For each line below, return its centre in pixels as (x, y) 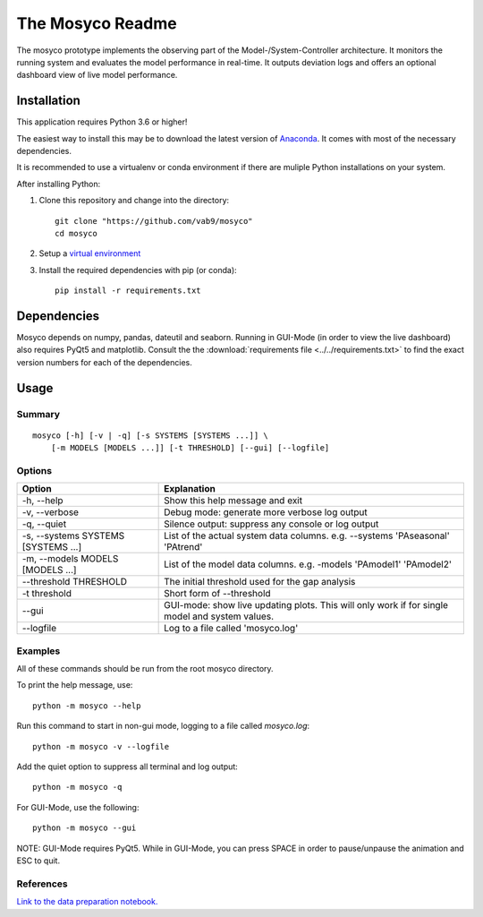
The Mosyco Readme (97, 23)
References (42, 884)
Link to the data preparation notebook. (87, 902)
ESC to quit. (38, 861)
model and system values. (219, 616)
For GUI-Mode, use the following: (78, 807)
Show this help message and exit (233, 501)
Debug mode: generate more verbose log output (266, 512)
